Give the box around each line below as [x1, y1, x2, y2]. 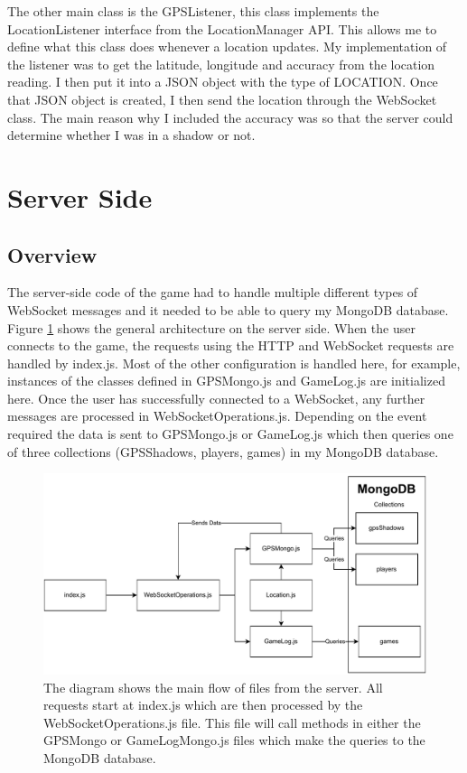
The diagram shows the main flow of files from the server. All [43, 677, 383, 696]
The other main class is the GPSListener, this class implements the [7, 2, 379, 20]
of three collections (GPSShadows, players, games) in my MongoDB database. [7, 442, 439, 461]
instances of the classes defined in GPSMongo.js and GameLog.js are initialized [7, 371, 445, 390]
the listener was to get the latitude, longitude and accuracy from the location [7, 54, 435, 73]
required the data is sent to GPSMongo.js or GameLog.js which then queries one [7, 424, 453, 443]
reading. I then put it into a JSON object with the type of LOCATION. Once [7, 72, 438, 91]
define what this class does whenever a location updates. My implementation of [7, 37, 447, 56]
